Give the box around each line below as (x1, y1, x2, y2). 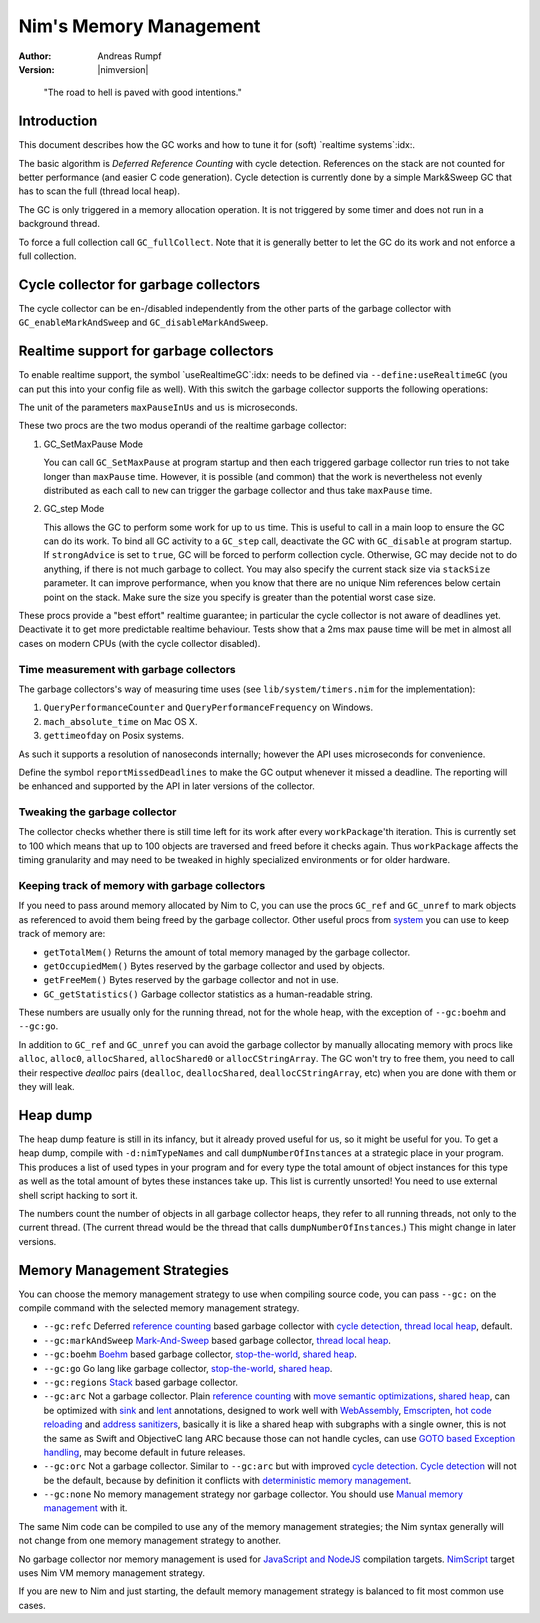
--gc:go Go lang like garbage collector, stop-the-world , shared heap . (43, 1362, 333, 1374)
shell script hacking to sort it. (18, 1189, 139, 1201)
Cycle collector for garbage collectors (18, 276, 261, 293)
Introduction (18, 113, 98, 130)
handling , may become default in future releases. (43, 1446, 246, 1458)
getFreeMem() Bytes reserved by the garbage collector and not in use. (43, 974, 339, 986)
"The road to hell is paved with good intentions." (43, 86, 242, 99)
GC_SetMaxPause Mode (43, 438, 144, 450)
